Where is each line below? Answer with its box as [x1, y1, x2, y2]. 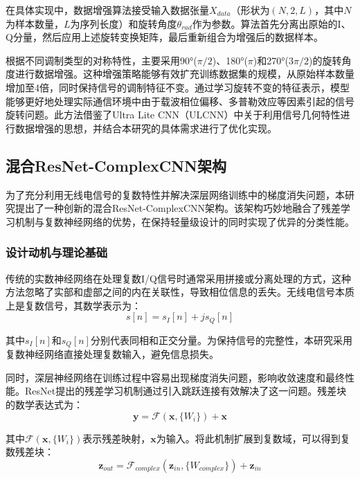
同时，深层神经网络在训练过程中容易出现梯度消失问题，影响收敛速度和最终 [6, 370, 345, 384]
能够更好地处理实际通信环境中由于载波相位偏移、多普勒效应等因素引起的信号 [6, 93, 354, 108]
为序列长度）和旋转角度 [70, 16, 177, 30]
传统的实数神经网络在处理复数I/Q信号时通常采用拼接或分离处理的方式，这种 [6, 271, 351, 285]
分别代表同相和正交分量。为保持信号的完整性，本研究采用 [90, 332, 352, 347]
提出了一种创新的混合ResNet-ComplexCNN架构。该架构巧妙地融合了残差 [15, 201, 341, 215]
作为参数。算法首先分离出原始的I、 [192, 16, 351, 30]
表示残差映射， [82, 431, 151, 445]
